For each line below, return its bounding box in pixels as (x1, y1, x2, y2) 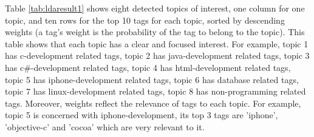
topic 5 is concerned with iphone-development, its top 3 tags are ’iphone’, (5, 109, 278, 121)
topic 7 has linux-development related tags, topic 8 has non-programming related (5, 85, 306, 98)
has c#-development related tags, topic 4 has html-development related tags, (5, 61, 291, 73)
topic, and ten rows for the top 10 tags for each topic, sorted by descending (5, 13, 285, 26)
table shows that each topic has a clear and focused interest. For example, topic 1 (5, 37, 309, 50)
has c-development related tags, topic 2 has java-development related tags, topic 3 (5, 49, 310, 62)
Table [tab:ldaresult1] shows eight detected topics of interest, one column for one (5, 2, 305, 14)
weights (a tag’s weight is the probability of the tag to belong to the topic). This (5, 25, 305, 38)
